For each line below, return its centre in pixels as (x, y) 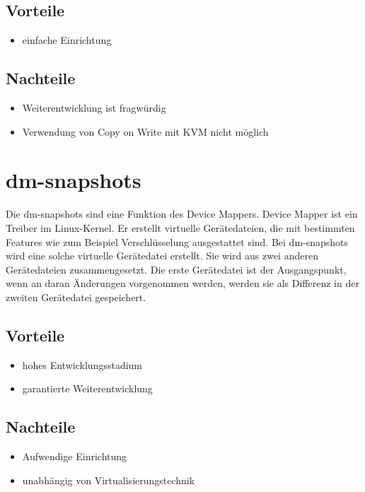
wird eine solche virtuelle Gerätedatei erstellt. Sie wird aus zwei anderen (162, 256)
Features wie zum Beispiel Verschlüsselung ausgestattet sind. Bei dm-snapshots (177, 241)
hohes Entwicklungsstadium (82, 364)
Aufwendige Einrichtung (75, 456)
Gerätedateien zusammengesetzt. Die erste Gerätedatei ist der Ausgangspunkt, (176, 269)
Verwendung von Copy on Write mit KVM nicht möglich (145, 131)
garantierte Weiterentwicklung (87, 388)
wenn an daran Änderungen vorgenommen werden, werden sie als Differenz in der (182, 283)
